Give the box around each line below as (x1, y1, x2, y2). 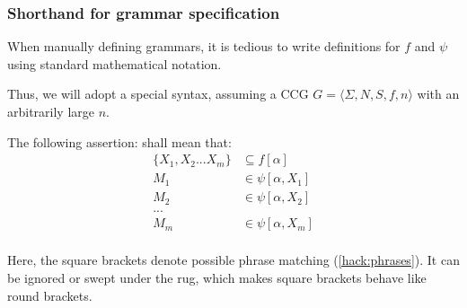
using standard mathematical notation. (7, 54, 222, 73)
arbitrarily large (7, 102, 95, 120)
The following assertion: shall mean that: (7, 132, 232, 151)
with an (417, 84, 460, 103)
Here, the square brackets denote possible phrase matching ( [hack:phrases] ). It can (7, 251, 460, 269)
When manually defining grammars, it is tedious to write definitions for (7, 37, 401, 56)
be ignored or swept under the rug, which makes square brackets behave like (7, 268, 427, 286)
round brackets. (7, 286, 93, 304)
